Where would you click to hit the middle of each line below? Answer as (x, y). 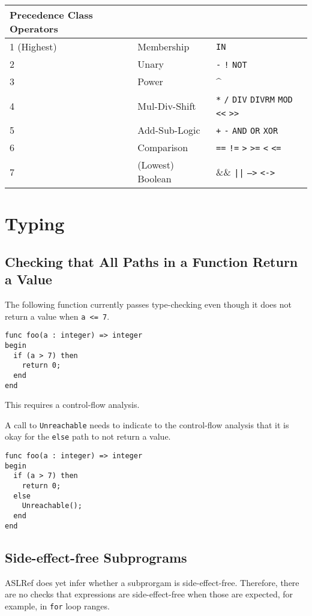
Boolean (154, 178)
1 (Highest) (33, 46)
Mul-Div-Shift (167, 106)
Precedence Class (51, 15)
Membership (163, 46)
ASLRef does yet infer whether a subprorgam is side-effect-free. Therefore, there (152, 582)
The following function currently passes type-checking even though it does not (148, 304)
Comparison (163, 147)
